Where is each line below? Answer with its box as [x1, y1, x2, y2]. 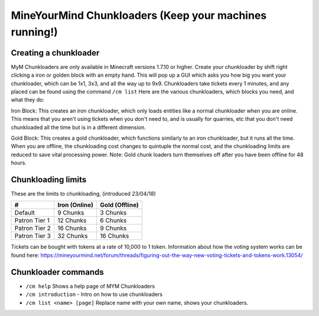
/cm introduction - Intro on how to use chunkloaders [25, 291, 162, 298]
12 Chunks [57, 216, 87, 225]
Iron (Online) [57, 201, 94, 209]
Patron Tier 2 [14, 224, 51, 232]
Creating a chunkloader [11, 48, 100, 58]
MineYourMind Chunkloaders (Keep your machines [11, 9, 267, 22]
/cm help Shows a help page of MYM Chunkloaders [25, 282, 155, 289]
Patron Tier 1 [14, 216, 50, 225]
